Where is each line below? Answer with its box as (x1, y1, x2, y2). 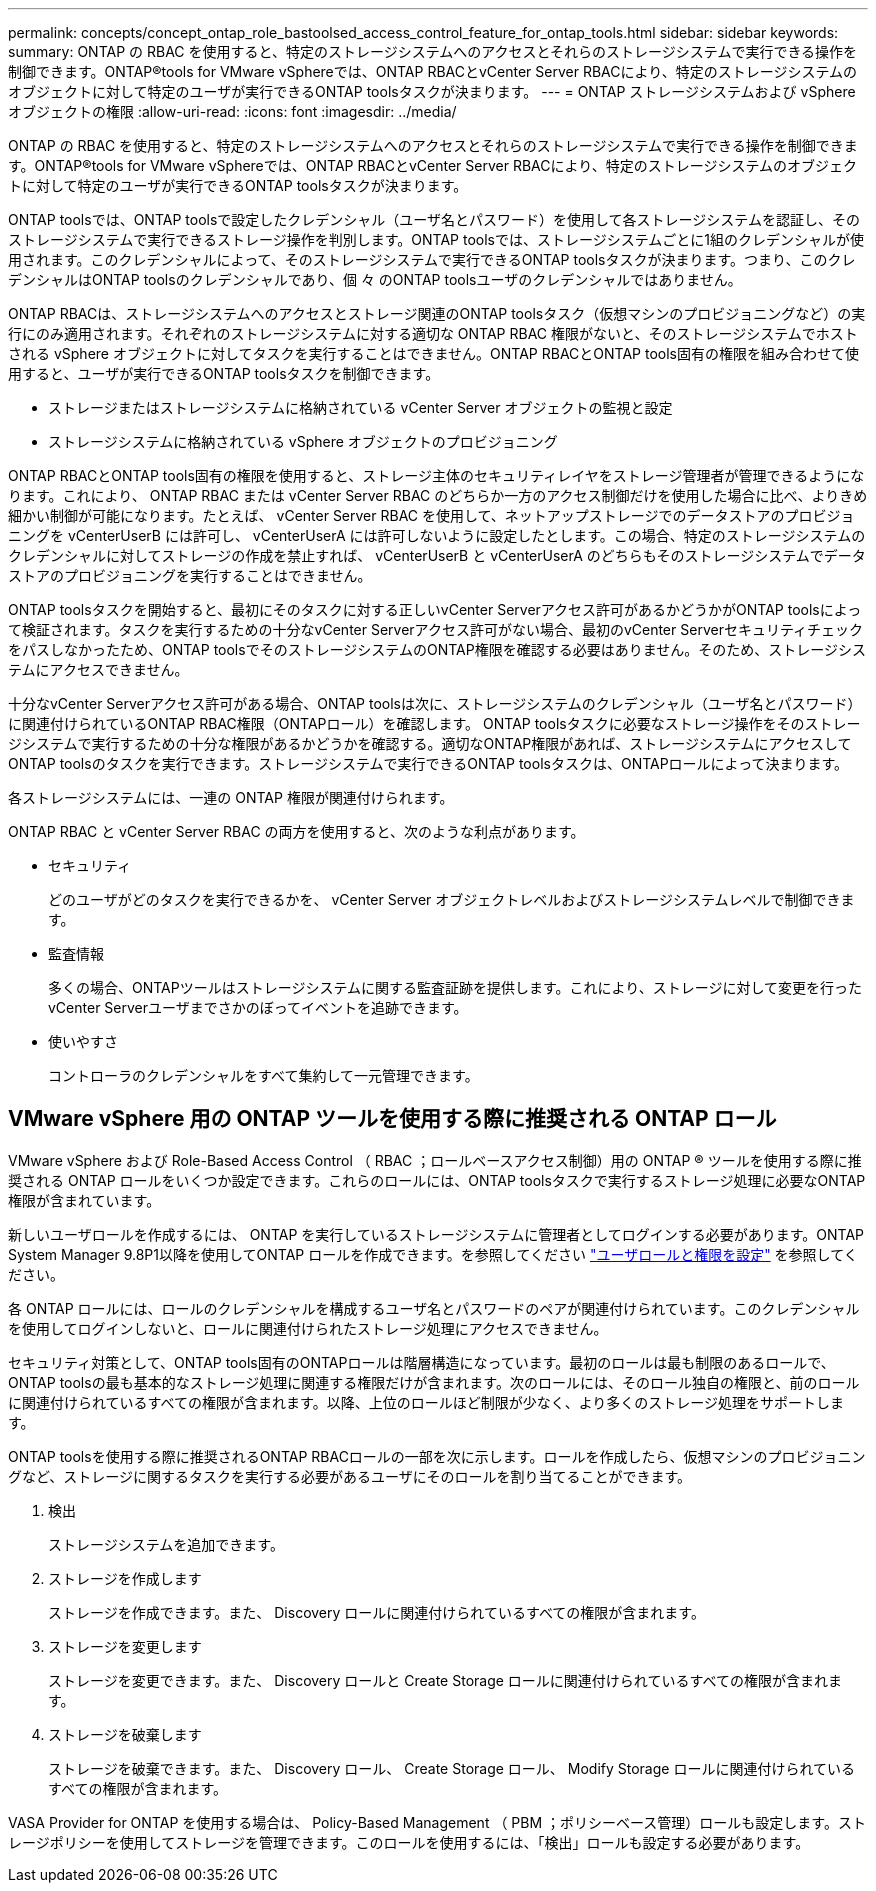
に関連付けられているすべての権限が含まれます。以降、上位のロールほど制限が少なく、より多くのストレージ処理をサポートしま (8, 1393, 845, 1411)
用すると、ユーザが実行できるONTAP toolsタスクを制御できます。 (8, 365, 440, 382)
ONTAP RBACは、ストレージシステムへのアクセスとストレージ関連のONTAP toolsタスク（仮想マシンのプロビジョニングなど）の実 (8, 305, 866, 322)
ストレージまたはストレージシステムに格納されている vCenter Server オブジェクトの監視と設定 (48, 399, 673, 416)
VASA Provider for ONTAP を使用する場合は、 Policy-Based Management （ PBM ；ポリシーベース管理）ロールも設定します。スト (8, 1813, 866, 1831)
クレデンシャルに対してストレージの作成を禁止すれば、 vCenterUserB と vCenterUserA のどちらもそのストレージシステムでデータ (8, 547, 866, 564)
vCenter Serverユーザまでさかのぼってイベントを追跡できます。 (48, 999, 468, 1016)
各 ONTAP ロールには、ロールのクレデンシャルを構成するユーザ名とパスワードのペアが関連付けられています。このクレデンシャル (8, 1299, 860, 1317)
